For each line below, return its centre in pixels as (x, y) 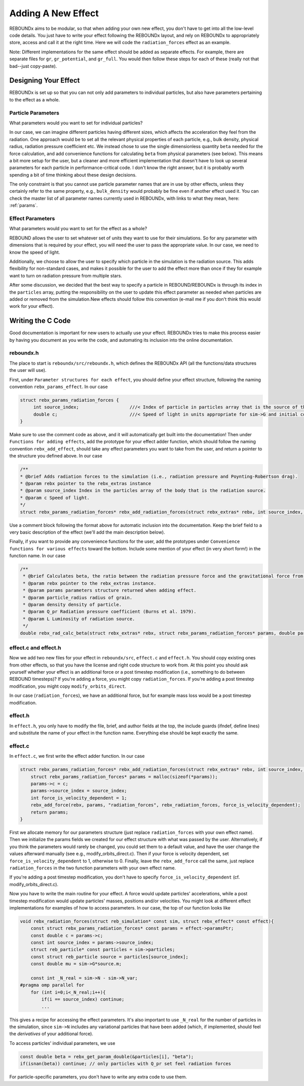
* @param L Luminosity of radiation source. (79, 619)
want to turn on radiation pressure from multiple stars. (66, 275)
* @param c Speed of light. (55, 498)
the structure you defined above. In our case (56, 456)
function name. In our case (37, 556)
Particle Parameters (34, 113)
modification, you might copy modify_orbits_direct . (68, 686)
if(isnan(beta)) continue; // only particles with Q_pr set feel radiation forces (126, 1064)
